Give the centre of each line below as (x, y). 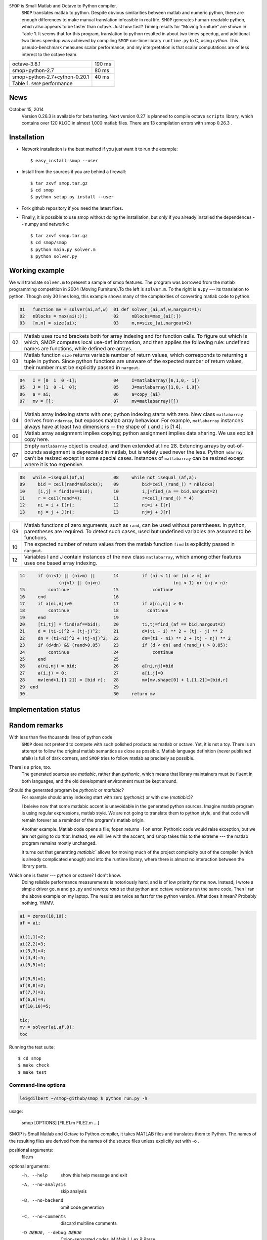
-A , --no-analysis (44, 1184)
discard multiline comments (89, 1223)
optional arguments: (30, 1166)
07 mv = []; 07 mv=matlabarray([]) (99, 401)
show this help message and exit (94, 1175)
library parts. (35, 866)
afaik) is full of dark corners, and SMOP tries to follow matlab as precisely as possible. (108, 758)
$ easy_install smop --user (64, 160)
